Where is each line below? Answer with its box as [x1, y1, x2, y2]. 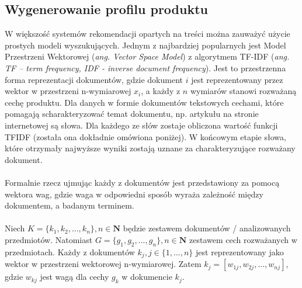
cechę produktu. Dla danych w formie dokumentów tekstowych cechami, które [5, 96, 284, 108]
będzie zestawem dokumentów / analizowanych [123, 222, 291, 234]
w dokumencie [122, 270, 172, 283]
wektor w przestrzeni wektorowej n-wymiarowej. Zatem [5, 258, 202, 270]
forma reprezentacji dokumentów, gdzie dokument [5, 73, 183, 85]
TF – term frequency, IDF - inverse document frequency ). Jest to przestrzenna [5, 61, 286, 74]
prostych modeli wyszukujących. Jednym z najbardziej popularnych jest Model [5, 39, 286, 51]
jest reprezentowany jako [196, 245, 284, 258]
